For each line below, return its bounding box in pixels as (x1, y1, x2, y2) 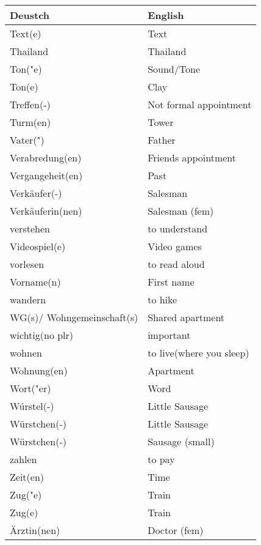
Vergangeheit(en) (10, 168, 83, 182)
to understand (148, 221, 208, 235)
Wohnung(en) (10, 363, 68, 377)
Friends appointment (148, 150, 237, 165)
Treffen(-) (10, 97, 51, 111)
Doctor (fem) (148, 523, 204, 537)
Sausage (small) (148, 434, 215, 448)
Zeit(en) (10, 470, 45, 484)
